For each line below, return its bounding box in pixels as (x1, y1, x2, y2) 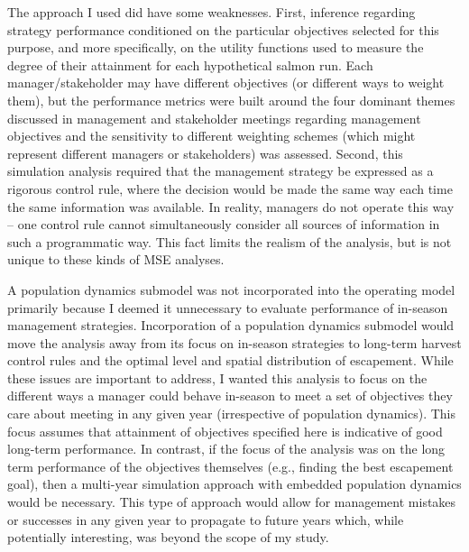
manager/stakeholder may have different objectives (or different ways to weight (7, 73, 445, 92)
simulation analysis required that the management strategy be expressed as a (7, 161, 434, 180)
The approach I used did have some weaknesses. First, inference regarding (7, 3, 416, 21)
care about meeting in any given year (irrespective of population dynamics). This (7, 404, 456, 423)
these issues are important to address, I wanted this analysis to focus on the (7, 368, 428, 387)
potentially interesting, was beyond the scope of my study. (7, 528, 329, 547)
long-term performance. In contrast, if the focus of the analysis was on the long (7, 439, 446, 458)
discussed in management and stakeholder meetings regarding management (7, 108, 421, 127)
